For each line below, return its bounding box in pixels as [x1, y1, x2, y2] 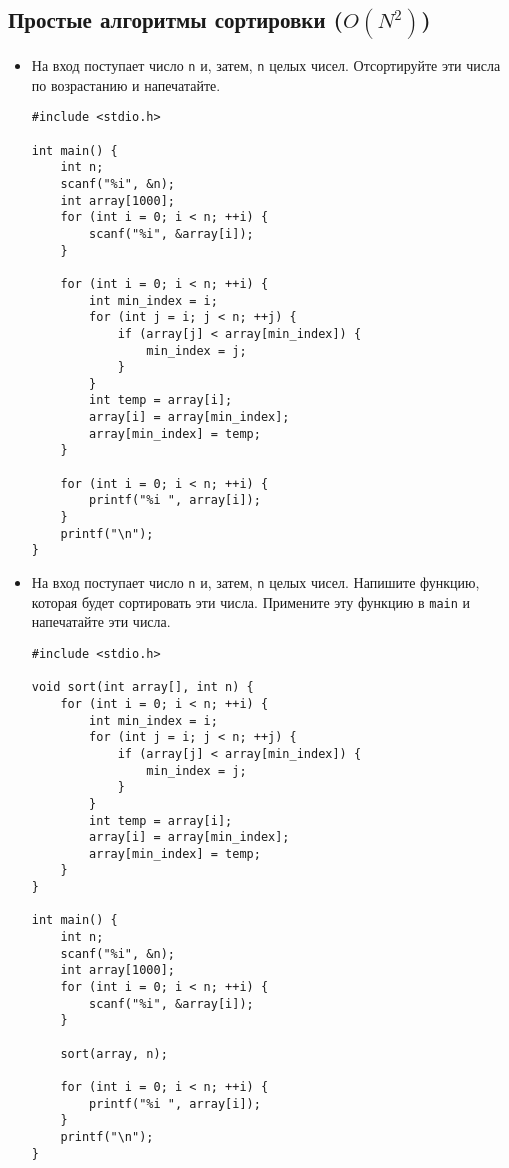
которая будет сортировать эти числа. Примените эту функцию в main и [31, 591, 471, 612]
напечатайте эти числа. [31, 611, 171, 632]
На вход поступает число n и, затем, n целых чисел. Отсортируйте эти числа [31, 55, 501, 76]
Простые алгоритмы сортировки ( [8, 4, 343, 35]
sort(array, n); [60, 1046, 168, 1061]
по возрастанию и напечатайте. [31, 74, 221, 95]
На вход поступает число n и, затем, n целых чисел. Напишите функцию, [31, 572, 480, 593]
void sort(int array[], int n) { [31, 680, 254, 695]
